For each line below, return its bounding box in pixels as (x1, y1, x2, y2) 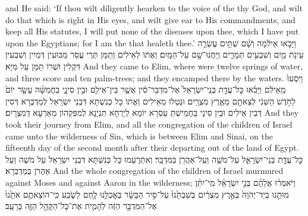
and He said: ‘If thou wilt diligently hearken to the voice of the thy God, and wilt (5, 2, 303, 14)
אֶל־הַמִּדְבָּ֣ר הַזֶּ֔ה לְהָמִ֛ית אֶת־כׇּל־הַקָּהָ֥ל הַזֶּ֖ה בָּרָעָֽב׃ (5, 199, 157, 212)
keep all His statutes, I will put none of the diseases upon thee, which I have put (5, 25, 299, 37)
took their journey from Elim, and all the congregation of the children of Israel (5, 117, 293, 130)
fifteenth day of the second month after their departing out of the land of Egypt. (5, 141, 299, 154)
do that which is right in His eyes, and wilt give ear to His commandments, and (5, 13, 296, 26)
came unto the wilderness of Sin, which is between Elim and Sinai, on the (5, 129, 274, 142)
